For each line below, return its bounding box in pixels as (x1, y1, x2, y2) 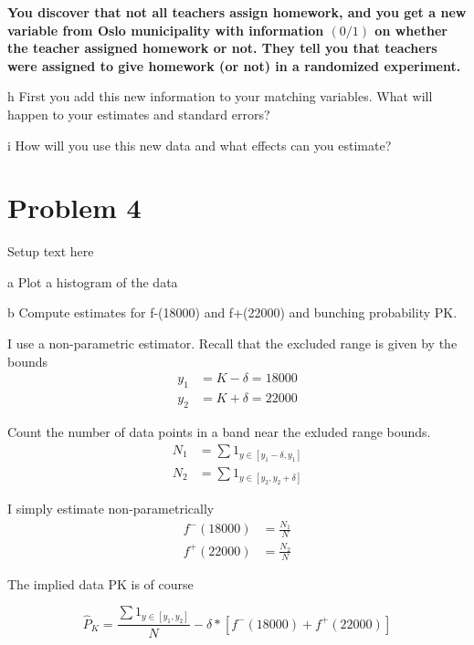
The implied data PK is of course (7, 574, 194, 593)
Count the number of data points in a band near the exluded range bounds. (7, 421, 431, 441)
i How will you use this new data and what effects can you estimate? (7, 135, 392, 154)
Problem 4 (7, 189, 142, 226)
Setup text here (7, 242, 94, 261)
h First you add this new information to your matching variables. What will (7, 87, 433, 106)
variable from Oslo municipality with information (7, 20, 324, 39)
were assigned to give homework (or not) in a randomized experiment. (7, 56, 461, 75)
